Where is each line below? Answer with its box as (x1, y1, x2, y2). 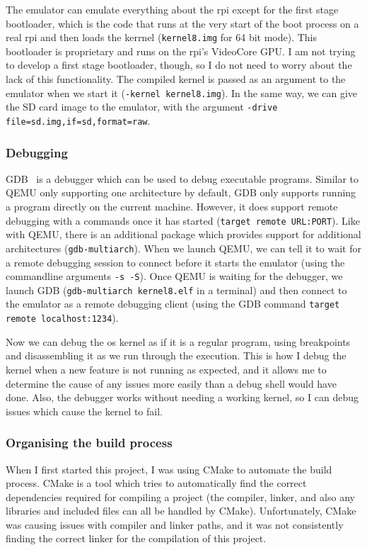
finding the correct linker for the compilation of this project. (6, 531, 267, 546)
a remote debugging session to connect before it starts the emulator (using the (6, 254, 345, 269)
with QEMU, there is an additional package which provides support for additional (6, 227, 361, 242)
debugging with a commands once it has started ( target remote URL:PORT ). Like (6, 213, 360, 228)
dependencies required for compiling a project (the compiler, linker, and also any (6, 489, 355, 504)
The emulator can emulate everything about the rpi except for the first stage (6, 2, 339, 16)
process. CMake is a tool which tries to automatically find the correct (6, 476, 307, 490)
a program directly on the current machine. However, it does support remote (6, 199, 338, 213)
